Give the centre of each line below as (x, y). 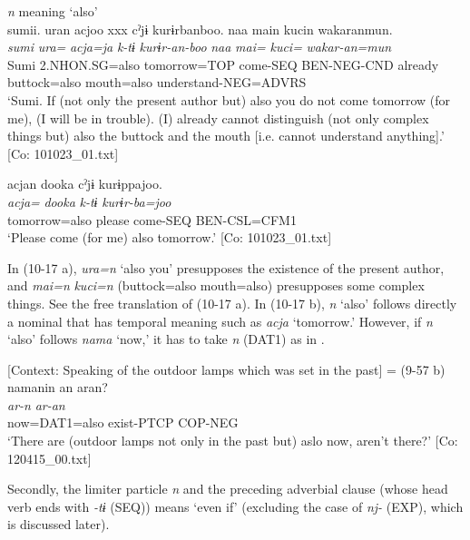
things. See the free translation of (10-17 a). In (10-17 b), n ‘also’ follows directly (232, 303)
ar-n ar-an (36, 404)
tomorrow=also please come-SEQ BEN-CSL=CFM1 (152, 219)
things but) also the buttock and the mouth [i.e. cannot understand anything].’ (226, 136)
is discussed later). (59, 524)
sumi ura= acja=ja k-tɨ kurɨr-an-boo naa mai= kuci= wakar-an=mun (200, 47)
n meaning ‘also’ (53, 11)
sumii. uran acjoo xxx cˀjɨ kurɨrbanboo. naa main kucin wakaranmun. (200, 29)
